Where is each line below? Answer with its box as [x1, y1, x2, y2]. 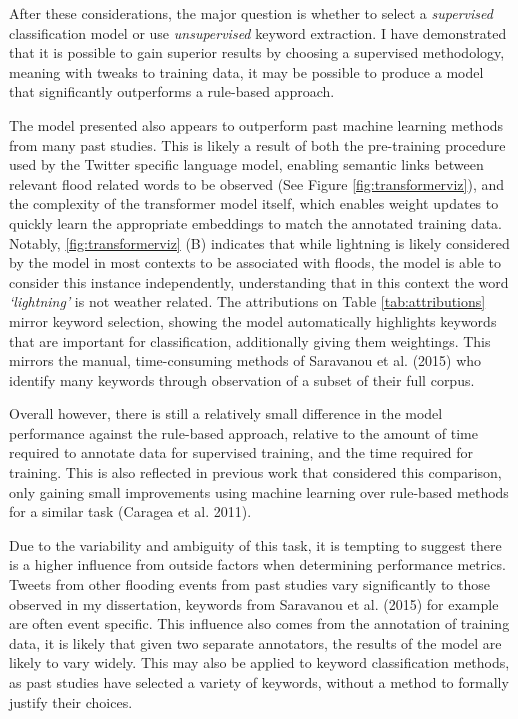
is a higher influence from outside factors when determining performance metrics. [9, 554, 506, 575]
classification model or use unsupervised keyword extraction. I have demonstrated [9, 22, 507, 43]
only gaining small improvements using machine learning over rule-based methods [9, 481, 509, 502]
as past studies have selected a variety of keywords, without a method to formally [9, 672, 509, 692]
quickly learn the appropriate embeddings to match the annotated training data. [9, 212, 503, 233]
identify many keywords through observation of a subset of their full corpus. [9, 369, 475, 390]
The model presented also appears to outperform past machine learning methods [9, 114, 504, 135]
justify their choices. [9, 691, 133, 712]
